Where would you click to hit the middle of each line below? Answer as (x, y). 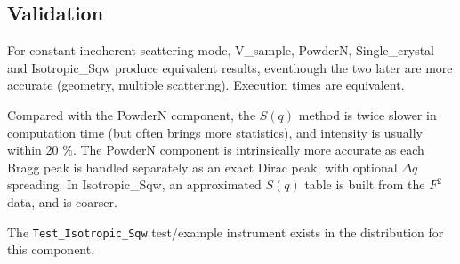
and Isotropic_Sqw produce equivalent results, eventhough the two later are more (230, 67)
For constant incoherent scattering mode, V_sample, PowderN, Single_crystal (221, 50)
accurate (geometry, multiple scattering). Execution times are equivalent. (206, 85)
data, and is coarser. (62, 201)
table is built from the (365, 184)
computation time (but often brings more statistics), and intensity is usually (215, 132)
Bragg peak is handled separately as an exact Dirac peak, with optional (202, 167)
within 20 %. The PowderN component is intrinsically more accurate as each (216, 150)
